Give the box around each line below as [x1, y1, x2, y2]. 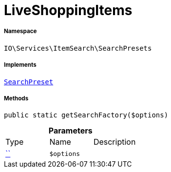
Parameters [48, 126, 93, 136]
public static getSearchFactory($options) [4, 111, 169, 119]
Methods [4, 95, 29, 102]
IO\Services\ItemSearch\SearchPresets [4, 44, 152, 52]
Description [93, 137, 136, 147]
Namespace [4, 28, 37, 35]
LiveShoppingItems [4, 2, 133, 19]
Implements [4, 61, 37, 69]
